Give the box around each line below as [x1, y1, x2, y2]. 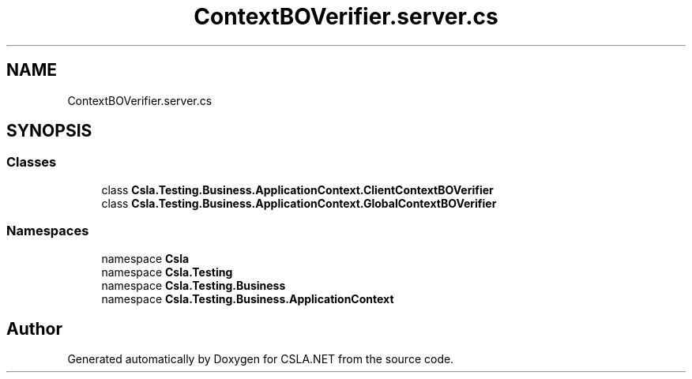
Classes [6, 154, 57, 171]
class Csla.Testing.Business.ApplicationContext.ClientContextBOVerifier [101, 182, 494, 197]
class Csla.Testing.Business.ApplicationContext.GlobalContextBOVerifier [101, 196, 497, 210]
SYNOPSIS [6, 121, 92, 141]
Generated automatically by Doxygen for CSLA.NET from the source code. [67, 352, 454, 366]
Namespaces [6, 223, 89, 239]
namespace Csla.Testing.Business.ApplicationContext [101, 291, 394, 306]
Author [6, 318, 62, 339]
